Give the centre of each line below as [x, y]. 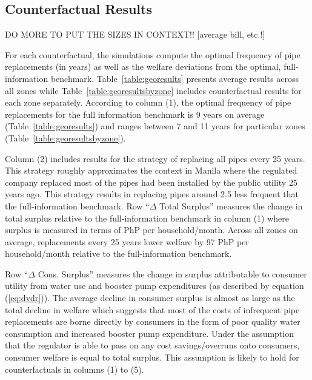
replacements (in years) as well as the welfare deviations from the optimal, [143, 66]
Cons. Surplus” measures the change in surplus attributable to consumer [172, 273]
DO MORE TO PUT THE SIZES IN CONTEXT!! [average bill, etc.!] [135, 34]
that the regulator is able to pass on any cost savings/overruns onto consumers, [152, 345]
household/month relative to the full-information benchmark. [118, 253]
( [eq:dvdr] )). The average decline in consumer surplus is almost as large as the [150, 298]
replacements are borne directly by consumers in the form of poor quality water [153, 321]
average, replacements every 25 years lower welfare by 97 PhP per [127, 241]
